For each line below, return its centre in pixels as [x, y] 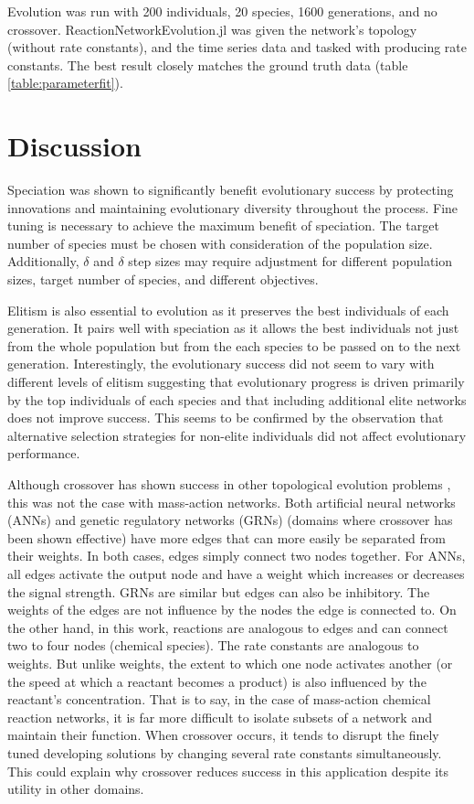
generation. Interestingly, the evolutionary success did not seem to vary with [221, 364]
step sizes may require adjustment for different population [290, 261]
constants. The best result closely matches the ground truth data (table [208, 64]
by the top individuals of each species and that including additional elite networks [237, 399]
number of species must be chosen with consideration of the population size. [220, 243]
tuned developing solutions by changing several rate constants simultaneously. [225, 752]
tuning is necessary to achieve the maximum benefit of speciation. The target [223, 225]
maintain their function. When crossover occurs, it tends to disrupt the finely [223, 735]
